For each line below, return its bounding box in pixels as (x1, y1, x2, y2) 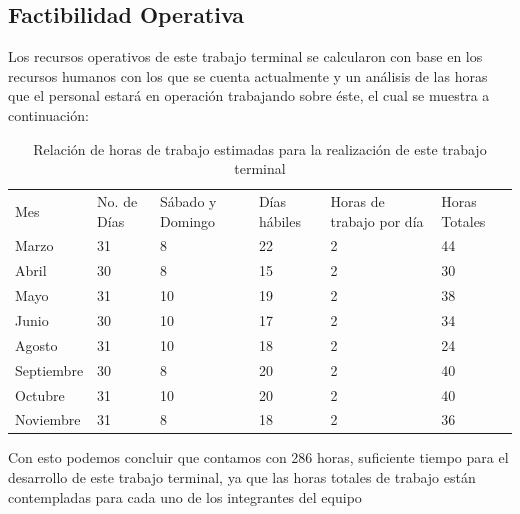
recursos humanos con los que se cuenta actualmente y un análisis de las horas (8, 65, 488, 86)
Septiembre (15, 359, 84, 380)
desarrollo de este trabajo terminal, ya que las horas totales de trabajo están (8, 467, 476, 488)
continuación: (8, 104, 89, 125)
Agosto (15, 334, 58, 355)
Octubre (15, 384, 65, 405)
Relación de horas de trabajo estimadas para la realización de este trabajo (33, 138, 487, 159)
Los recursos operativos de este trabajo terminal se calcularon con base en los (8, 46, 483, 67)
